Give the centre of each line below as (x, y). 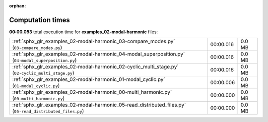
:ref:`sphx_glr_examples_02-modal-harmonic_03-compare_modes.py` (94, 41)
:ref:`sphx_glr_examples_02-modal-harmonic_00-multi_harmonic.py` (92, 92)
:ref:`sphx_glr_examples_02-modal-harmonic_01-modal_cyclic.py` (89, 79)
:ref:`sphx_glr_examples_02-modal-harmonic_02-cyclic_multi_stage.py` (95, 67)
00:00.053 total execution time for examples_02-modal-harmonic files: (84, 32)
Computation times (39, 20)
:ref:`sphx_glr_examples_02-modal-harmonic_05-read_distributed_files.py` (99, 105)
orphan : (18, 6)
